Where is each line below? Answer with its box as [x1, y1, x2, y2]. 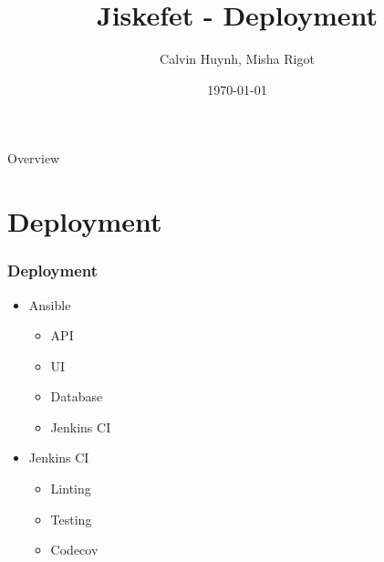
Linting [50, 479, 91, 498]
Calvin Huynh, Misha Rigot [160, 49, 315, 68]
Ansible [28, 295, 71, 314]
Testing [50, 509, 92, 528]
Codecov [50, 540, 99, 559]
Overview [7, 149, 60, 168]
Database [50, 387, 103, 406]
